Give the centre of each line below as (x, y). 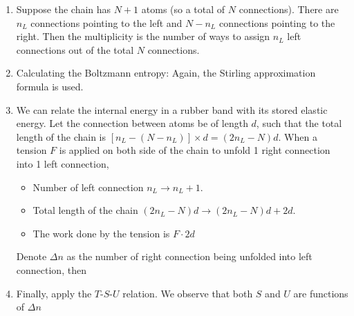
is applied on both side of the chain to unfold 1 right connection (195, 150)
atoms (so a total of (183, 9)
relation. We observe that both (188, 293)
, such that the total (299, 123)
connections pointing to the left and (106, 22)
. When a (298, 136)
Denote (31, 256)
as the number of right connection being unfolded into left (189, 256)
